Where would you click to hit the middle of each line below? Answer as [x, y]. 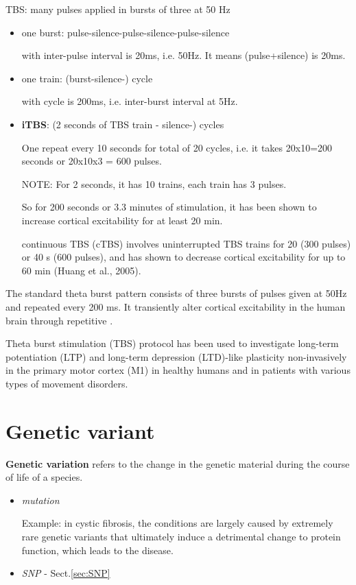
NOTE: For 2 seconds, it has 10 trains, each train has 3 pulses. [154, 183]
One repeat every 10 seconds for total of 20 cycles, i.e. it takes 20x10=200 [177, 147]
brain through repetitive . [59, 320]
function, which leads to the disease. [97, 550]
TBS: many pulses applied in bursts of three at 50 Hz [118, 9]
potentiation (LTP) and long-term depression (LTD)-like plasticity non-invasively [176, 356]
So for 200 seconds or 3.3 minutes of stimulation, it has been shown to [169, 207]
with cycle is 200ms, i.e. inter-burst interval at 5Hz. [130, 101]
